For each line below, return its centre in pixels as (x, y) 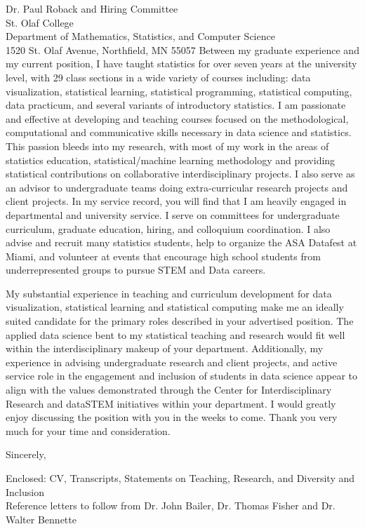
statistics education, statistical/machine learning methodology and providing (171, 160)
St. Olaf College (40, 22)
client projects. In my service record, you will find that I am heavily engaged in (176, 201)
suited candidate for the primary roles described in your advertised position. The (180, 321)
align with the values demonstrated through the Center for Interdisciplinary (169, 390)
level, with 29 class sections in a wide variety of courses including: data (158, 77)
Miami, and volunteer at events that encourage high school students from (163, 256)
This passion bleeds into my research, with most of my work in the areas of (167, 146)
